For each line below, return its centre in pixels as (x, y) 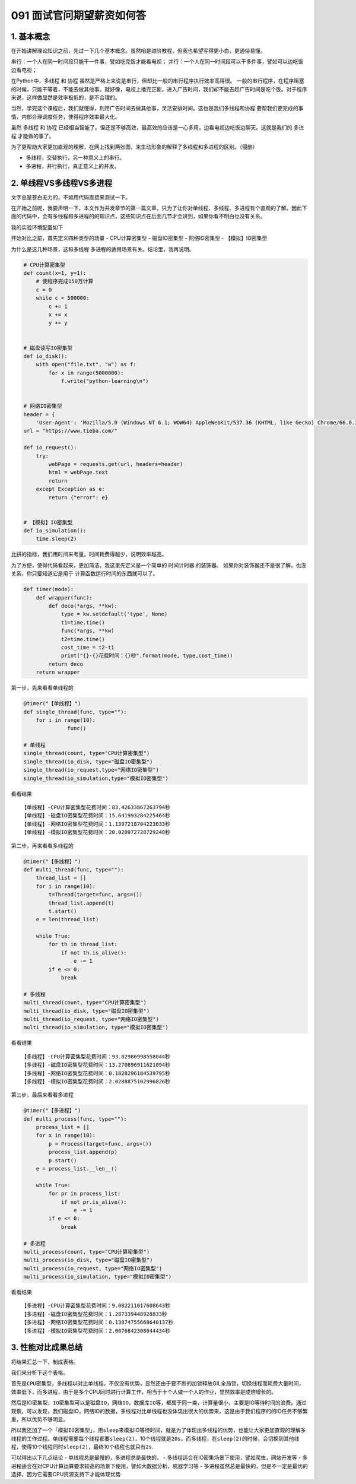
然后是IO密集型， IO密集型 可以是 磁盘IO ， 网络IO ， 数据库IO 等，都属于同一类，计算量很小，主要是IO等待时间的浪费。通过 (159, 1403)
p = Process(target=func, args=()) (100, 1144)
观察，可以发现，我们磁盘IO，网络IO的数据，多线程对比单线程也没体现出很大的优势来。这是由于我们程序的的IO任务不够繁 (159, 1411)
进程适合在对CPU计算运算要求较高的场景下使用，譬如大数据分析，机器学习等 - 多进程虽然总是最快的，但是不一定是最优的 (159, 1466)
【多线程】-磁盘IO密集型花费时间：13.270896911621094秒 (96, 1065)
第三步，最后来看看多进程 (42, 1095)
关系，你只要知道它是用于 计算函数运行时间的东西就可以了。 (85, 573)
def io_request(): (50, 448)
